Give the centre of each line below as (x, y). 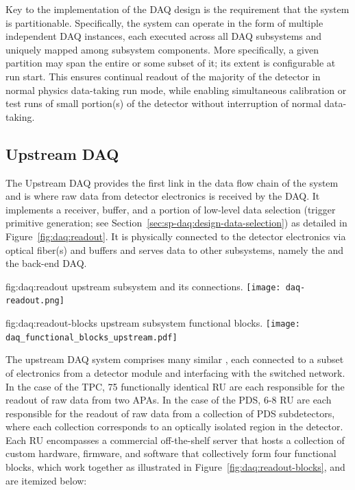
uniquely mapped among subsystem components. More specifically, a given (162, 49)
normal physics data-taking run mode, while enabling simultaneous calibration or (176, 90)
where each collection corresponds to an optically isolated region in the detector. (174, 427)
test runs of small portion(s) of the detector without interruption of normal (163, 103)
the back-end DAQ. (46, 263)
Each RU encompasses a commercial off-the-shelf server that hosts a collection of (175, 440)
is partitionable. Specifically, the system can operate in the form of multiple (164, 22)
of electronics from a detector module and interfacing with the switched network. (175, 372)
